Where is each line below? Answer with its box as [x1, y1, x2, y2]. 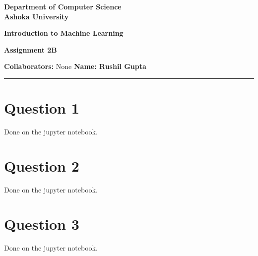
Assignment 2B [4, 44, 57, 55]
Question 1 [4, 98, 79, 118]
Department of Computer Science [4, 1, 122, 11]
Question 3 [4, 213, 79, 234]
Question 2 [4, 155, 79, 176]
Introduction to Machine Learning [4, 28, 124, 38]
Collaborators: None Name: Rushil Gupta [4, 61, 146, 71]
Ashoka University [4, 11, 69, 21]
